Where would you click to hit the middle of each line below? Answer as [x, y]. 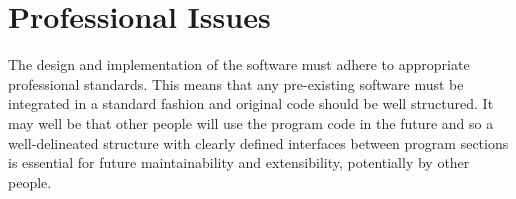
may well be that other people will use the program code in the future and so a [251, 122]
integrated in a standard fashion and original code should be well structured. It [251, 103]
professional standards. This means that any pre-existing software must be [236, 83]
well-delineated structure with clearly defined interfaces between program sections [258, 142]
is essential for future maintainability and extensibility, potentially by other [239, 162]
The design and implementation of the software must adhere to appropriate [239, 64]
